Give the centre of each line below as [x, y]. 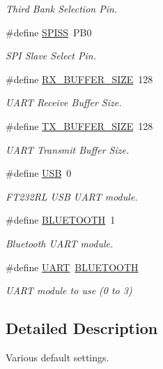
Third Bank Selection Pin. [62, 8]
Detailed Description [82, 328]
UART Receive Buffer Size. [64, 102]
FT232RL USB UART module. [72, 196]
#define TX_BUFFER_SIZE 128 [79, 125]
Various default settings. [57, 357]
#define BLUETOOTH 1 [61, 220]
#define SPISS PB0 [49, 32]
